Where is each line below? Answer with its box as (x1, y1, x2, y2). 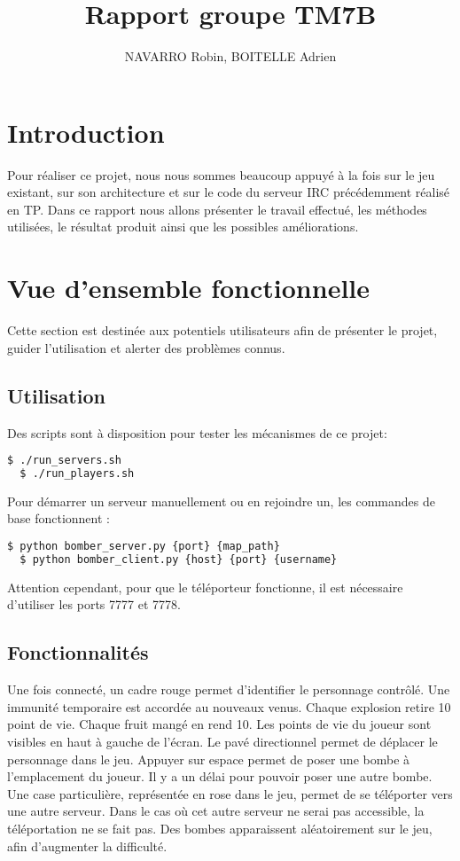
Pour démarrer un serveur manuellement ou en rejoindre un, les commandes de (7, 491, 435, 510)
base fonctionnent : (7, 509, 110, 528)
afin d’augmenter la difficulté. (7, 836, 168, 855)
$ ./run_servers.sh (7, 454, 121, 467)
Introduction (7, 113, 165, 150)
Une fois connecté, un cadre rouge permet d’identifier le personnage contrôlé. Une (7, 680, 450, 699)
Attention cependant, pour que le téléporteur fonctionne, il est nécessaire (7, 577, 403, 596)
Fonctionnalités (7, 638, 149, 666)
